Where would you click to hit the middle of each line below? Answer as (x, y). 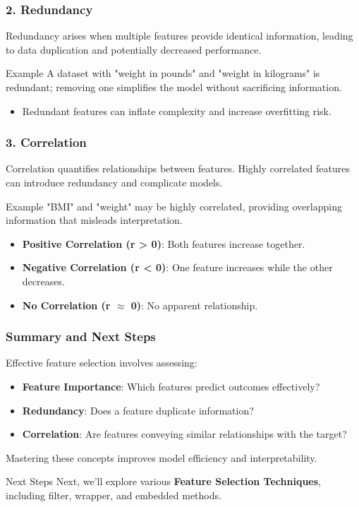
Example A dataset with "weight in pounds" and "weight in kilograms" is (163, 73)
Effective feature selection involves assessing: (102, 363)
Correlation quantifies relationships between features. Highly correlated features (178, 168)
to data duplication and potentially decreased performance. (134, 49)
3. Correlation (46, 142)
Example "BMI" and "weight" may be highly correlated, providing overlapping (174, 206)
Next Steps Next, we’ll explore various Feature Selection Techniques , (163, 481)
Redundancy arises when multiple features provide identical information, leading (179, 36)
